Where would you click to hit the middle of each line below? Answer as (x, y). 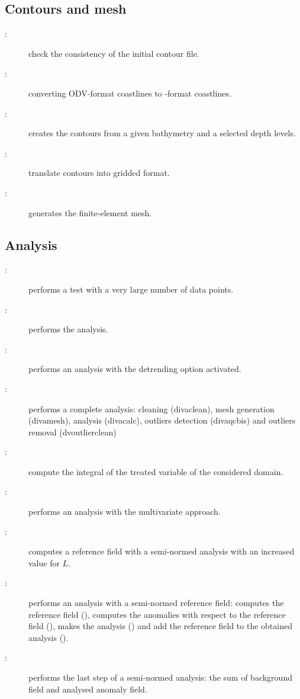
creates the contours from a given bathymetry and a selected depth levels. (162, 133)
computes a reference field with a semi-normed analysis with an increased (162, 551)
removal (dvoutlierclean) (72, 432)
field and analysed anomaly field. (88, 689)
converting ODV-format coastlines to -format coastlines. (130, 93)
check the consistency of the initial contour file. (114, 53)
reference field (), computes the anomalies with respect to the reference (157, 614)
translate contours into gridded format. (99, 173)
